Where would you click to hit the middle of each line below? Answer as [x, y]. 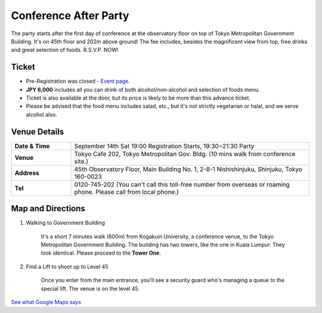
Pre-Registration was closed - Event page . [78, 81]
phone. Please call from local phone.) [126, 192]
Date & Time [32, 146]
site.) [81, 161]
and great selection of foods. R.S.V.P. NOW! [65, 50]
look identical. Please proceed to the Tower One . [101, 253]
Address [27, 173]
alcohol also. [41, 114]
